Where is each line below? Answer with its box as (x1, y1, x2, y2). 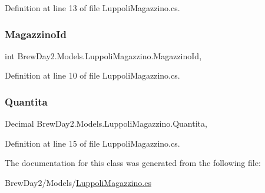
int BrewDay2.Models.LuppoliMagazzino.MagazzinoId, (5, 49, 202, 62)
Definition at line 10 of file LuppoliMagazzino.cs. (5, 69, 180, 82)
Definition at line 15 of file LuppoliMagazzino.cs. (5, 137, 180, 149)
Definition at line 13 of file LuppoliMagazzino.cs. (5, 2, 180, 13)
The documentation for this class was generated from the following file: (5, 157, 261, 169)
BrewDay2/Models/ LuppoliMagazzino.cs (5, 177, 151, 188)
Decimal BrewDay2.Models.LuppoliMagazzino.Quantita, (5, 117, 207, 130)
